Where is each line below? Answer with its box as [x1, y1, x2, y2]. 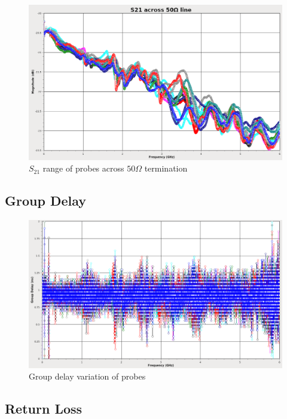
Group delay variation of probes [29, 370, 146, 383]
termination [144, 162, 188, 175]
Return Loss [5, 399, 83, 418]
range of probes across [42, 162, 124, 175]
